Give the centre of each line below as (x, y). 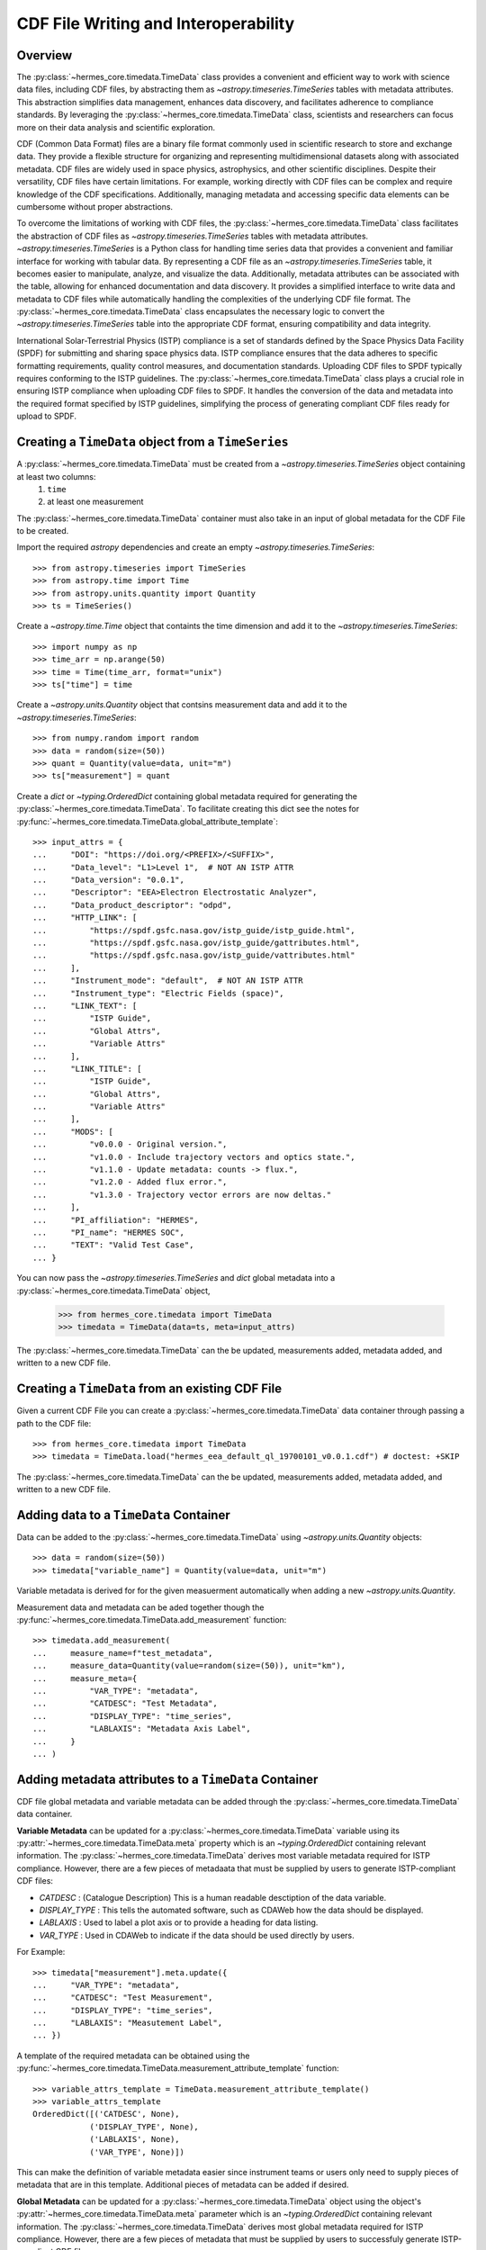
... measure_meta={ (85, 1678)
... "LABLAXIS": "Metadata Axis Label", (142, 1729)
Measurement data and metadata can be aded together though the (140, 1607)
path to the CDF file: (54, 1423)
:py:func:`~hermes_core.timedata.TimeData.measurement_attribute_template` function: (178, 2068)
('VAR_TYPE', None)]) (137, 2152)
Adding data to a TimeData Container (124, 1515)
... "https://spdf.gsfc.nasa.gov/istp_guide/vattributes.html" (194, 955)
